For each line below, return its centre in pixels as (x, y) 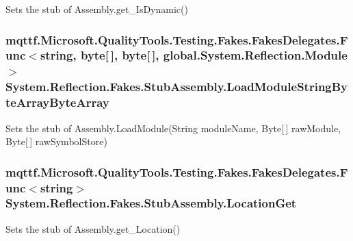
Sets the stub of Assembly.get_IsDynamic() (97, 9)
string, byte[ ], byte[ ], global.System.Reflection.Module (194, 55)
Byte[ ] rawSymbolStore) (56, 141)
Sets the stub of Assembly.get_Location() (93, 228)
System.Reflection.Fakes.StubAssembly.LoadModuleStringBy (177, 87)
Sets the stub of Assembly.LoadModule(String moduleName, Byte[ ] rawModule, (173, 128)
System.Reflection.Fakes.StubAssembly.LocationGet (151, 203)
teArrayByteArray (57, 102)
